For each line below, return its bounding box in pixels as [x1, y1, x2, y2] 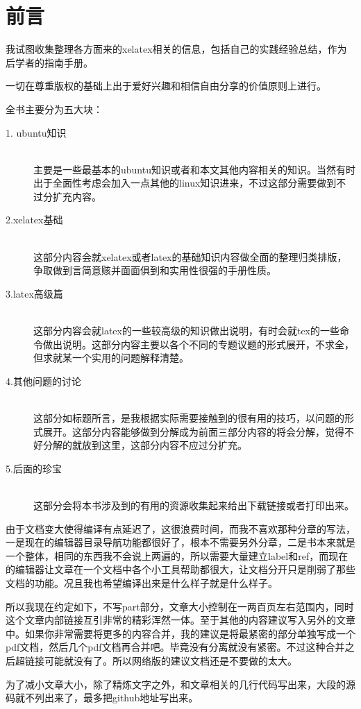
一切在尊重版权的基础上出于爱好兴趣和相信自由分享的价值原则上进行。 [6, 78, 326, 93]
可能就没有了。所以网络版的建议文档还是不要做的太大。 [44, 653, 297, 667]
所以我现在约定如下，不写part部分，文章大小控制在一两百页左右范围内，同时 [6, 599, 354, 613]
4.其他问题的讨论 [6, 373, 81, 388]
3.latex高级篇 [6, 286, 63, 300]
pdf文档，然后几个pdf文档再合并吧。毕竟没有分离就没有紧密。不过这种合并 [6, 640, 345, 654]
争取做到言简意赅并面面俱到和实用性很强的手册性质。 [33, 263, 276, 277]
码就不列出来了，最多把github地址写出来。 [6, 690, 199, 705]
